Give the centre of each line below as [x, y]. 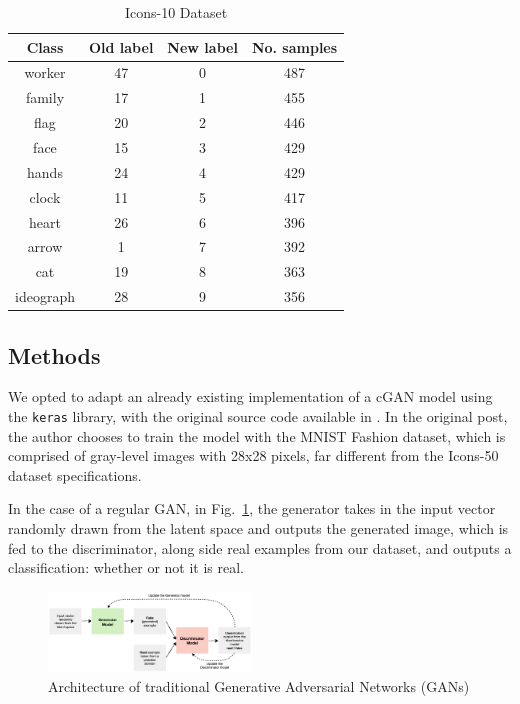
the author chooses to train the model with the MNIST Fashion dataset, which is [257, 435]
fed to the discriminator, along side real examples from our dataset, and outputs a [260, 547]
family [45, 97]
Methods [54, 354]
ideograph [45, 296]
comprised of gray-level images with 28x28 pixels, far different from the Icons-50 [253, 455]
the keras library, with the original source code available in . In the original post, [258, 415]
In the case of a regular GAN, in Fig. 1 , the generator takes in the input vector [252, 508]
